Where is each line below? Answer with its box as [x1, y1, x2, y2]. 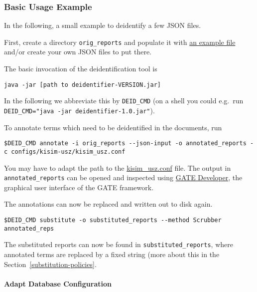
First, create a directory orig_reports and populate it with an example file [4, 36, 236, 47]
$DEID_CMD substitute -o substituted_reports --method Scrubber [4, 216, 222, 224]
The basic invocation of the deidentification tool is [4, 63, 157, 74]
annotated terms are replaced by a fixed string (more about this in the [4, 249, 220, 259]
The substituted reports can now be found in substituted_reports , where [4, 239, 233, 250]
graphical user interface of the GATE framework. [4, 182, 154, 192]
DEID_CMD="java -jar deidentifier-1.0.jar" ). [4, 105, 155, 115]
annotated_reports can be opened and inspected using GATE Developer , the [4, 172, 243, 183]
